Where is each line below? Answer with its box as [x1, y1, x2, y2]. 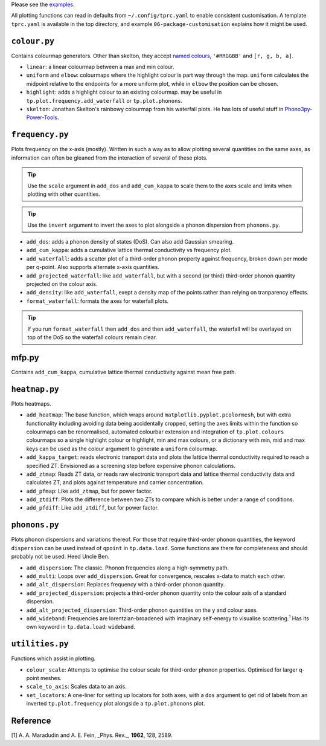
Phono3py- [284, 106, 313, 113]
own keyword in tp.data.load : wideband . [26, 623, 136, 631]
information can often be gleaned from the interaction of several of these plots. [11, 154, 208, 161]
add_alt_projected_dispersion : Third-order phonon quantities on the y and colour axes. [26, 606, 258, 614]
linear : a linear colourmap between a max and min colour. [26, 63, 174, 71]
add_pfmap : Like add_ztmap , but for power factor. [26, 487, 153, 495]
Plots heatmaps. [11, 400, 51, 407]
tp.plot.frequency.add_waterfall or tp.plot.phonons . [26, 97, 183, 104]
